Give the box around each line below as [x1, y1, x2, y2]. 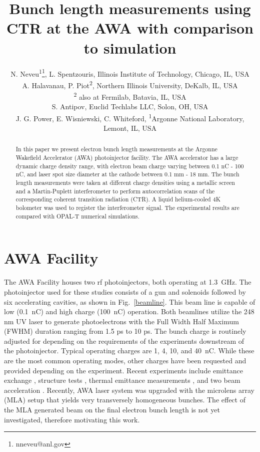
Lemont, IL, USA [103, 123, 157, 133]
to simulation [83, 37, 176, 58]
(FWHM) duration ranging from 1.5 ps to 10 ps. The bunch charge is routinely [4, 326, 246, 336]
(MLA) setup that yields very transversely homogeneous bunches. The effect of [4, 394, 245, 405]
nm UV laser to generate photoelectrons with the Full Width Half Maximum [4, 316, 239, 326]
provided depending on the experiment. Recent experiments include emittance [4, 365, 243, 375]
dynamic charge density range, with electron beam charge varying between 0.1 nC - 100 [15, 161, 244, 170]
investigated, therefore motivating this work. [4, 414, 140, 424]
